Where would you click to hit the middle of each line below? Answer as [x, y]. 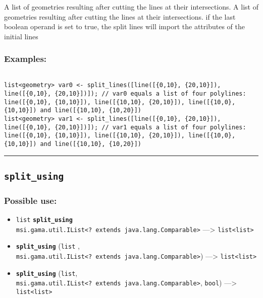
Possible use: [31, 200]
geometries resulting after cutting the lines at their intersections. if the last [120, 16]
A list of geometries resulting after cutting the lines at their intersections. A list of [131, 7]
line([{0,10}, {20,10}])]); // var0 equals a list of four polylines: [125, 93]
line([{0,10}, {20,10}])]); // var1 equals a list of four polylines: [125, 127]
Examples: [25, 59]
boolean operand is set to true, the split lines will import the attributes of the [124, 26]
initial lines [21, 36]
